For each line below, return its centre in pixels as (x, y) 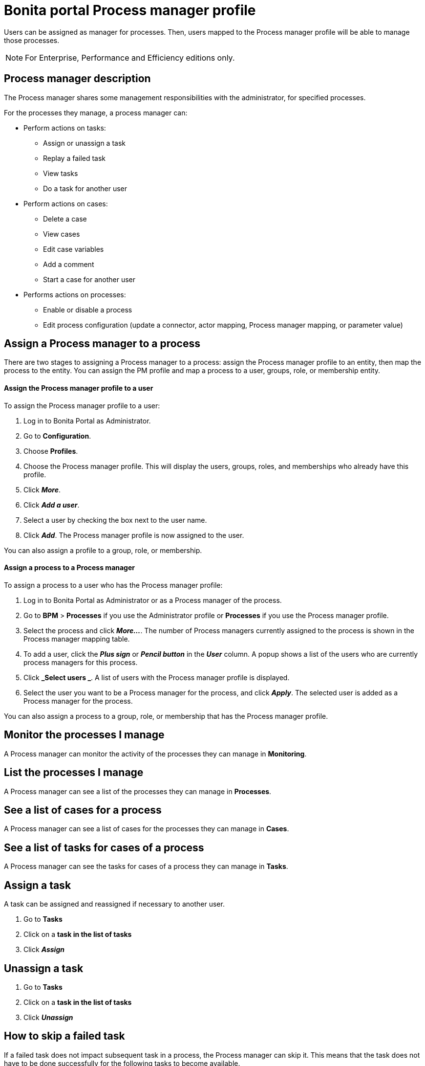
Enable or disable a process (88, 310)
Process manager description (77, 79)
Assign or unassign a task (84, 143)
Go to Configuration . (57, 436)
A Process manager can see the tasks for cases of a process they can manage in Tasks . (146, 866)
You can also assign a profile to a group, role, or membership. (103, 550)
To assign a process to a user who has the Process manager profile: (113, 585)
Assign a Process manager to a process (102, 344)
